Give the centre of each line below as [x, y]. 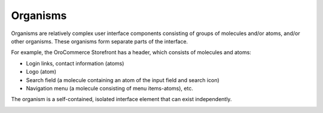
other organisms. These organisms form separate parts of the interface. [100, 41]
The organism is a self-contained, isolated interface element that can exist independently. [121, 99]
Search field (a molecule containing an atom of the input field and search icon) [123, 80]
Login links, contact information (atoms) [75, 63]
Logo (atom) [41, 72]
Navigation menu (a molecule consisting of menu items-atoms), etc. [110, 88]
